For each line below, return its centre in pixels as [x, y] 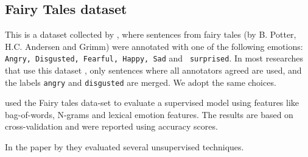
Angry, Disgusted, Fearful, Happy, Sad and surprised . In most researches [154, 58]
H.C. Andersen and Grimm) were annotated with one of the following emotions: [154, 46]
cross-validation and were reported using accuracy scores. [111, 126]
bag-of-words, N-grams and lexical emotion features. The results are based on [149, 114]
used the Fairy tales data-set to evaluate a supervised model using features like [152, 103]
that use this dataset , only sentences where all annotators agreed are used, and [153, 70]
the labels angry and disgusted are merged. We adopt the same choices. [141, 82]
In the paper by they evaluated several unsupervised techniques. [124, 147]
